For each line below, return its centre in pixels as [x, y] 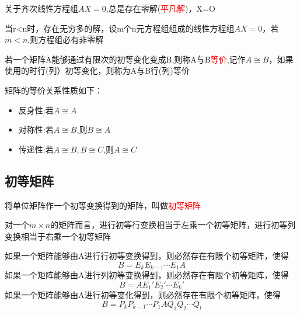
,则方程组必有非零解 [66, 39]
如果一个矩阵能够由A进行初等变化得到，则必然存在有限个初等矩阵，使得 [143, 295]
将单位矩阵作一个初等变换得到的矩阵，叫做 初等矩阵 [103, 205]
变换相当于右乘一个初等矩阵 [58, 236]
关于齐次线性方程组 [41, 8]
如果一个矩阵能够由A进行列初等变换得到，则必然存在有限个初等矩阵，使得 [147, 275]
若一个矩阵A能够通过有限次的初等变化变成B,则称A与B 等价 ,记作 [125, 59]
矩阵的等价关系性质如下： [54, 90]
